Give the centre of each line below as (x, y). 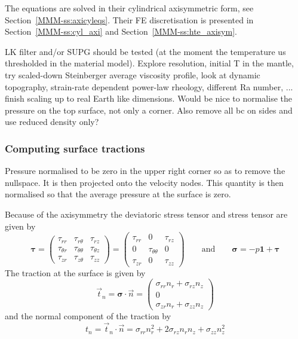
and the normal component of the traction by (88, 316)
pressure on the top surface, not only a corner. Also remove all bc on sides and (149, 110)
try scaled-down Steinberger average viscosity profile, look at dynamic (133, 74)
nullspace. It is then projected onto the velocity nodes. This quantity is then (144, 182)
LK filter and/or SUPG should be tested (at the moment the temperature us (145, 51)
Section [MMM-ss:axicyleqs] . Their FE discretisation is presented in (129, 19)
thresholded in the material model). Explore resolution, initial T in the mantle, (149, 63)
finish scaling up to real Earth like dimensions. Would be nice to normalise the (148, 98)
